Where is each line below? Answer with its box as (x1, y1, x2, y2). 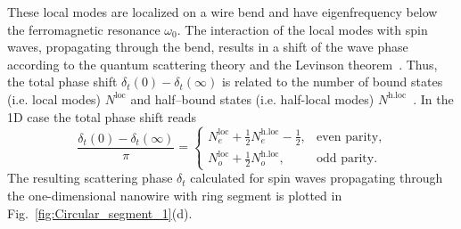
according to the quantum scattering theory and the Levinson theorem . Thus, (7, 54, 438, 73)
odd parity (316, 152, 375, 166)
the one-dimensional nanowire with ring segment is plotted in (7, 185, 342, 204)
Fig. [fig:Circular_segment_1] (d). (7, 203, 193, 222)
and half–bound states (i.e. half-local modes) (130, 89, 375, 108)
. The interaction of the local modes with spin (177, 20, 428, 38)
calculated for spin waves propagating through (190, 168, 443, 187)
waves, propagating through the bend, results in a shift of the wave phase (7, 37, 408, 56)
